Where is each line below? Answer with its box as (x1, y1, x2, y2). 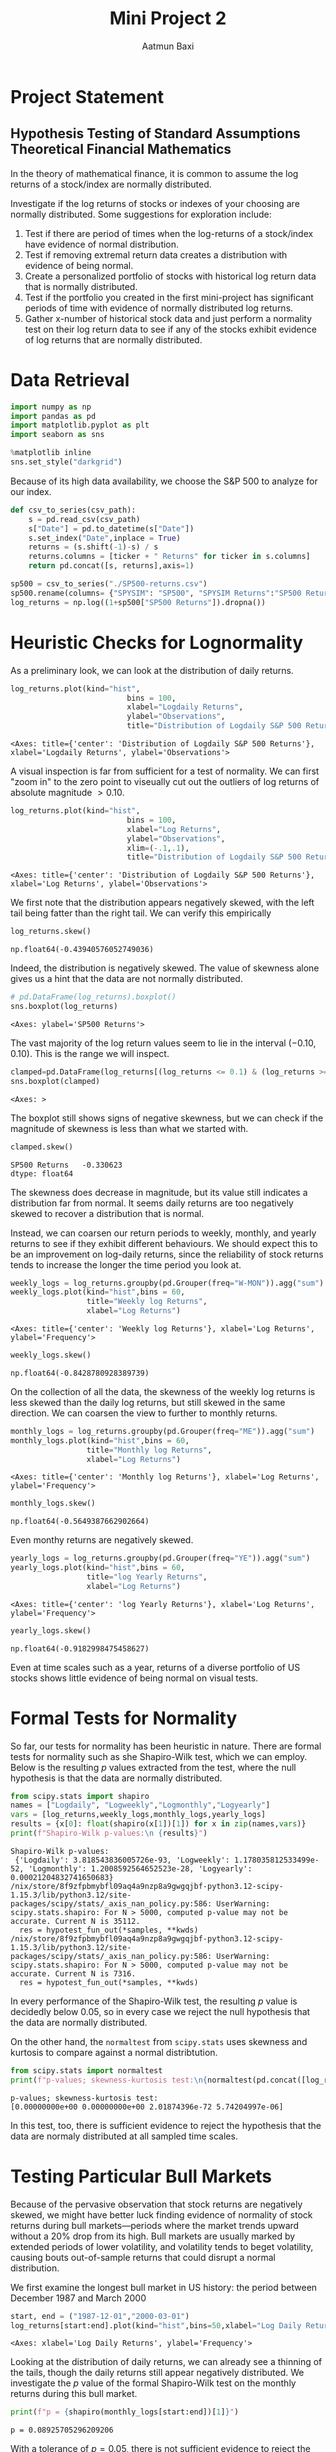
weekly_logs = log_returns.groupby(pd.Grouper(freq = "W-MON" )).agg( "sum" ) (10, 1278, 325, 1288)
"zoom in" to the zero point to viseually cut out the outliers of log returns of (10, 776, 320, 787)
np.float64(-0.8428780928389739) (10, 1368, 150, 1378)
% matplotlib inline (10, 448, 92, 458)
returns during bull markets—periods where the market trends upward (10, 2219, 300, 2231)
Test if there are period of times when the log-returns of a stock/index (24, 227, 314, 239)
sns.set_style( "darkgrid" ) (10, 457, 123, 467)
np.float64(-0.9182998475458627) (10, 1643, 150, 1654)
